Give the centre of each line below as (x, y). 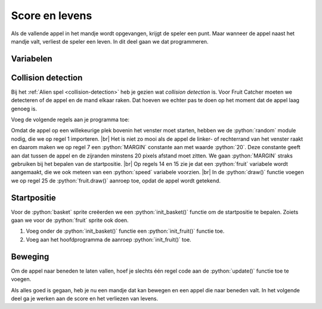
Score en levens (52, 16)
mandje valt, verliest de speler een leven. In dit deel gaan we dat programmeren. (110, 41)
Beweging (30, 257)
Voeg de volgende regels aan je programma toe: (70, 120)
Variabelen (32, 59)
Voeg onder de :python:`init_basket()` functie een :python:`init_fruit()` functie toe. (125, 231)
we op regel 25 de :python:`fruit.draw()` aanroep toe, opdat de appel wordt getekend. (116, 180)
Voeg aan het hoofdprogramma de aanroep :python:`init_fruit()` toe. (109, 239)
